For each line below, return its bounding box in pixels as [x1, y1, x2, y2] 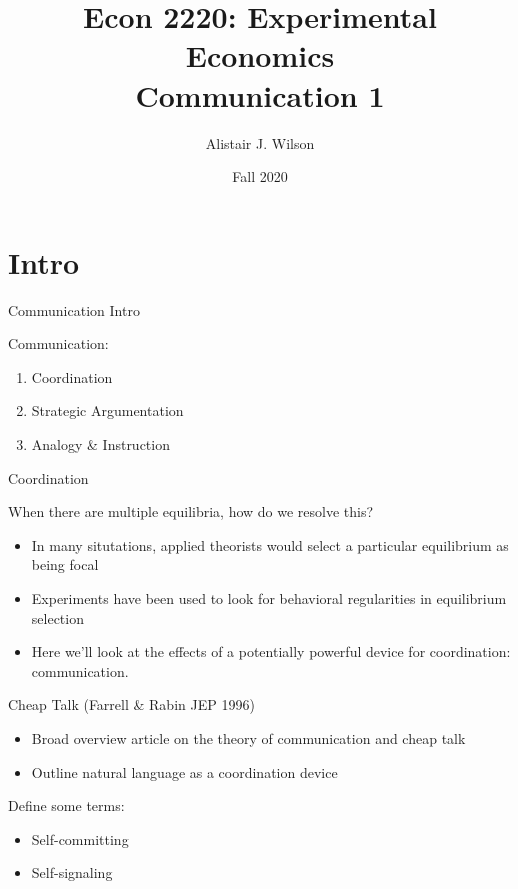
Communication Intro [8, 299, 140, 320]
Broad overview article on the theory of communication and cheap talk [31, 727, 466, 748]
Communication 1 [135, 74, 385, 115]
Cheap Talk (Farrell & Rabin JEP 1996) [8, 694, 255, 715]
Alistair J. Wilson [205, 132, 315, 153]
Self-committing [31, 828, 129, 849]
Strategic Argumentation [31, 400, 184, 421]
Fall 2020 [232, 166, 288, 187]
